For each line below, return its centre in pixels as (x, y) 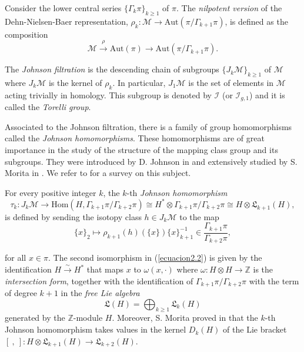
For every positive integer (51, 192)
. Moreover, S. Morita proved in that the (185, 318)
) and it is (267, 94)
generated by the (35, 318)
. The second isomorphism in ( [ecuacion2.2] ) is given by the (155, 258)
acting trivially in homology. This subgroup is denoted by (108, 94)
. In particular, (139, 82)
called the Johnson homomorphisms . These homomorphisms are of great (135, 138)
